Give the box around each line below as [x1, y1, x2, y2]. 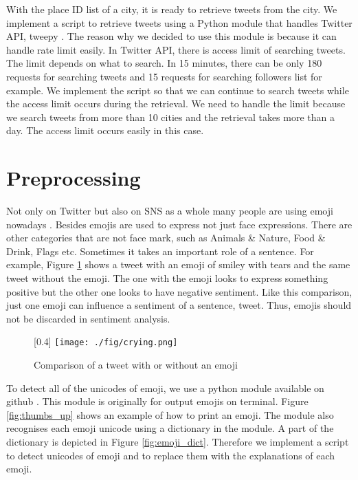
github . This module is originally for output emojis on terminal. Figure [6, 394, 309, 408]
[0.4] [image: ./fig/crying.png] [34, 334, 178, 349]
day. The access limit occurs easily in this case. [6, 123, 204, 138]
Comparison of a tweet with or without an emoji [34, 358, 238, 372]
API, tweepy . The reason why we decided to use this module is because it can [6, 29, 337, 43]
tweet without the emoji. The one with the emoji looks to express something [6, 271, 328, 285]
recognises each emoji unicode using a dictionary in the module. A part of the [6, 421, 334, 435]
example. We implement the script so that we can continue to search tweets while [6, 83, 349, 97]
